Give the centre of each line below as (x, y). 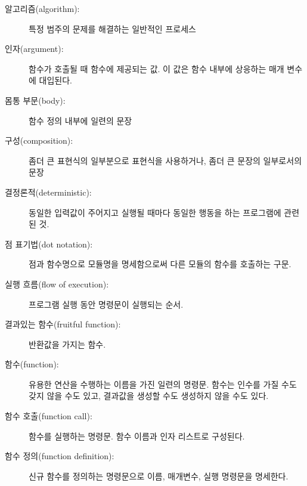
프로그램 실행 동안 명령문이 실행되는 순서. (106, 304)
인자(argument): (34, 49)
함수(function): (32, 364)
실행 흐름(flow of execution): (57, 284)
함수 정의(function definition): (60, 456)
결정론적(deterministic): (48, 192)
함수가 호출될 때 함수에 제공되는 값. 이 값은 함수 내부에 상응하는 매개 (156, 68)
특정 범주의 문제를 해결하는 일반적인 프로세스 (112, 28)
